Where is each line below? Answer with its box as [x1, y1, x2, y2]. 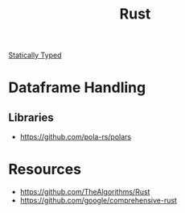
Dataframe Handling [8, 78, 146, 97]
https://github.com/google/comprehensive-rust [19, 195, 177, 206]
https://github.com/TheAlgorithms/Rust [19, 187, 150, 197]
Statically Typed [8, 50, 62, 61]
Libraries [8, 111, 54, 124]
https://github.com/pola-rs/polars [19, 132, 131, 142]
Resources [8, 161, 82, 178]
